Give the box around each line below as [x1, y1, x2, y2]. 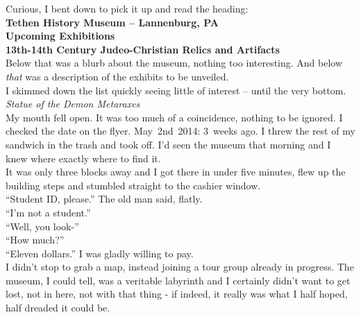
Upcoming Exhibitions [6, 28, 115, 43]
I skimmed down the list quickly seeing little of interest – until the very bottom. [6, 83, 346, 97]
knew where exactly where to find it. [6, 151, 161, 165]
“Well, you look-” [6, 219, 79, 233]
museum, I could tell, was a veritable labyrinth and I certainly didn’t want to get [6, 273, 351, 287]
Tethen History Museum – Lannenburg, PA [6, 15, 219, 29]
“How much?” [6, 232, 65, 247]
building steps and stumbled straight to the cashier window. [6, 178, 261, 192]
